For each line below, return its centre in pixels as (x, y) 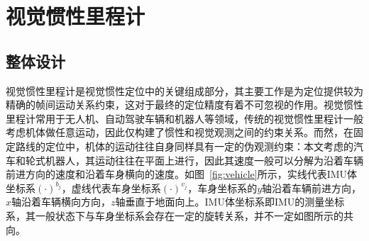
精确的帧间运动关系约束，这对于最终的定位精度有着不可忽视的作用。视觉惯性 (184, 105)
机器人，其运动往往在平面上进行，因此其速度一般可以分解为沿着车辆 (204, 160)
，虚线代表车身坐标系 (111, 187)
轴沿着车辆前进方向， (312, 187)
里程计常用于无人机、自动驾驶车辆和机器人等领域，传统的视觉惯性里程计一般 (184, 118)
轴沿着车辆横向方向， (61, 202)
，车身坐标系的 (222, 187)
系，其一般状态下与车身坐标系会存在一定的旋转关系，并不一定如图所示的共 (180, 215)
